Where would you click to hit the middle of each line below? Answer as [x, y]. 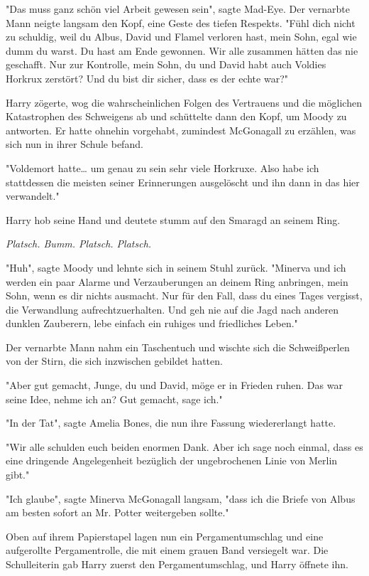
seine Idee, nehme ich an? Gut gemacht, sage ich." [114, 399]
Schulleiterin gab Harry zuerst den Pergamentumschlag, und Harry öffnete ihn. [177, 564]
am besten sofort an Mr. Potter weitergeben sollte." [117, 512]
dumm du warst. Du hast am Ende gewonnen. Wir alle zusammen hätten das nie [182, 50]
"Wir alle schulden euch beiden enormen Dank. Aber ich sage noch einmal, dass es [184, 446]
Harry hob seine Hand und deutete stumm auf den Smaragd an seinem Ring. [173, 219]
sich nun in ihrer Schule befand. [75, 144]
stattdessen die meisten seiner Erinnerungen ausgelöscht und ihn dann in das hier [183, 182]
